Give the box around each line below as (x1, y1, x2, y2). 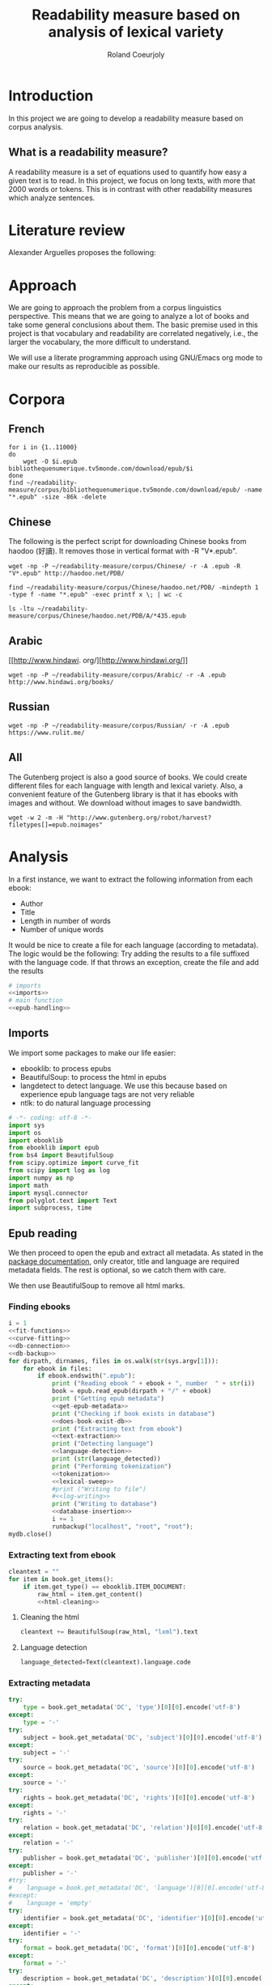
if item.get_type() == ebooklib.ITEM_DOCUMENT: (23, 1583, 186, 1591)
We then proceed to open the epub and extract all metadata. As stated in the (8, 1248, 264, 1258)
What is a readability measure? (8, 146, 168, 159)
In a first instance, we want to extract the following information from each (8, 874, 253, 884)
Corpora (8, 390, 66, 408)
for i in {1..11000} (8, 444, 79, 452)
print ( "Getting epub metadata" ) (51, 1395, 164, 1403)
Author (19, 899, 44, 908)
